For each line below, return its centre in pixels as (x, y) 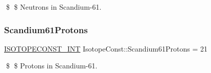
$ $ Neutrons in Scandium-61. (54, 7)
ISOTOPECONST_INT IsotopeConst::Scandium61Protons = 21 (106, 48)
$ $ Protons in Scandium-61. (52, 66)
